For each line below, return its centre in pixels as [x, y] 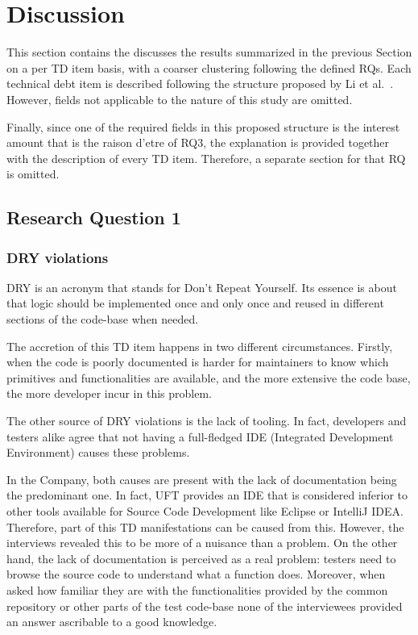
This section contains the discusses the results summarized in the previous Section [209, 52]
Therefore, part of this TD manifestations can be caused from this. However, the [205, 526]
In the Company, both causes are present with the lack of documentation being [202, 479]
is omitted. [33, 174]
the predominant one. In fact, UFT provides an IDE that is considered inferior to [207, 495]
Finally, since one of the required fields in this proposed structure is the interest [203, 126]
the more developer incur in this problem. [109, 393]
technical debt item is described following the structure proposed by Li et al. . [200, 84]
